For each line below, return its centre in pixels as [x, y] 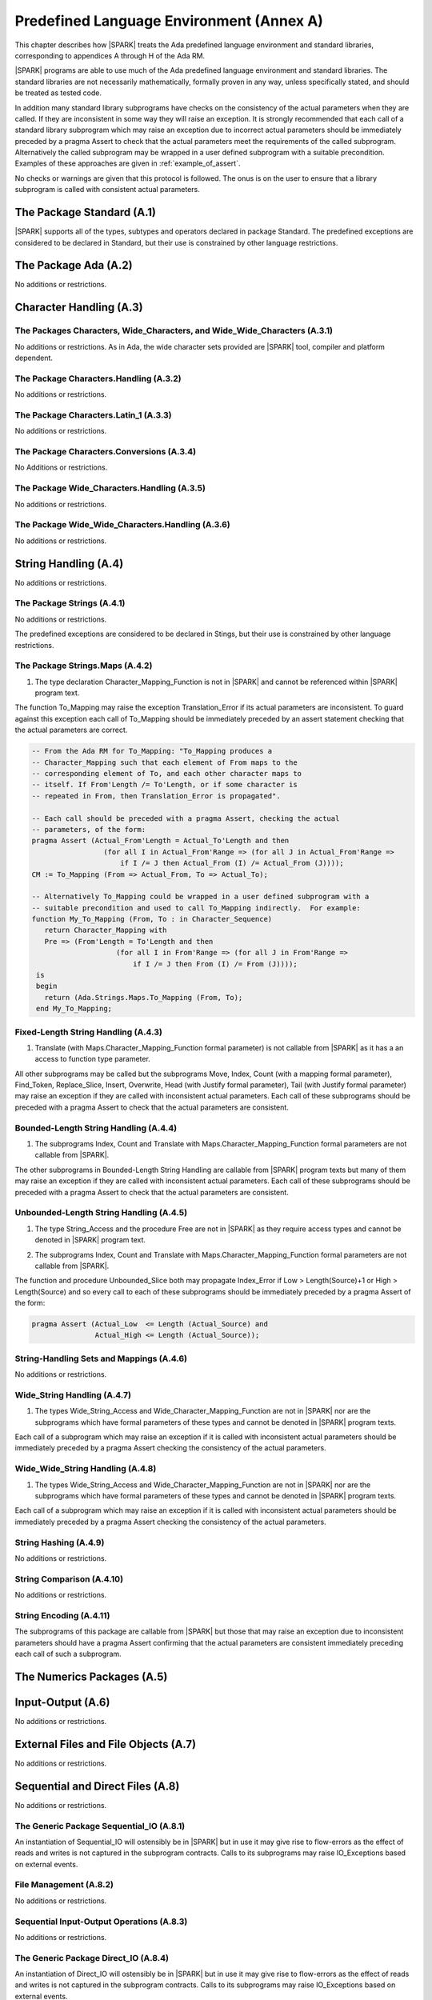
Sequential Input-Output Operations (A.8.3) [101, 1922]
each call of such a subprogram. [68, 1654]
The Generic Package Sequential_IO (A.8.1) [100, 1826]
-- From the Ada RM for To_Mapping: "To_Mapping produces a [152, 751]
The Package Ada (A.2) [74, 265]
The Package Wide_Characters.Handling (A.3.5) [110, 488]
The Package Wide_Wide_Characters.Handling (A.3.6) [123, 525]
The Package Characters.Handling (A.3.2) [98, 378]
